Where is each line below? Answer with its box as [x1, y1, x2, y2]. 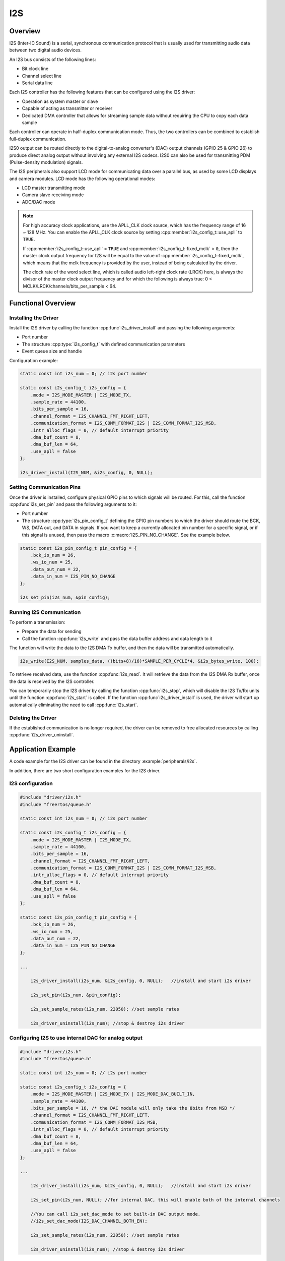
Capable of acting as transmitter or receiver [22, 105, 113, 111]
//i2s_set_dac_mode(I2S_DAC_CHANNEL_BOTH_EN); [30, 1218, 148, 1224]
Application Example [9, 745, 76, 754]
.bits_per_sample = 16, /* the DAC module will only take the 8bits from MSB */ [30, 1105, 235, 1111]
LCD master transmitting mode [22, 185, 86, 191]
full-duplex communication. [9, 136, 66, 142]
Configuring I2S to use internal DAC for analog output [9, 1035, 143, 1042]
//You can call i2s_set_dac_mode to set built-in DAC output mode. [30, 1211, 201, 1217]
